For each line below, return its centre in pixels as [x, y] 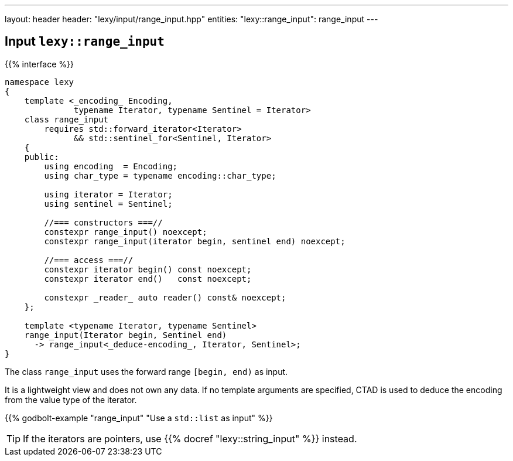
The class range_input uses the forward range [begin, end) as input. [146, 371]
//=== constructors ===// [103, 222]
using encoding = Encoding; [111, 166]
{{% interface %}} [39, 64]
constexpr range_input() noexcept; [126, 232]
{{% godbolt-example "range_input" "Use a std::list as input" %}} [139, 418]
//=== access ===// [89, 260]
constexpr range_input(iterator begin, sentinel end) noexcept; [195, 241]
